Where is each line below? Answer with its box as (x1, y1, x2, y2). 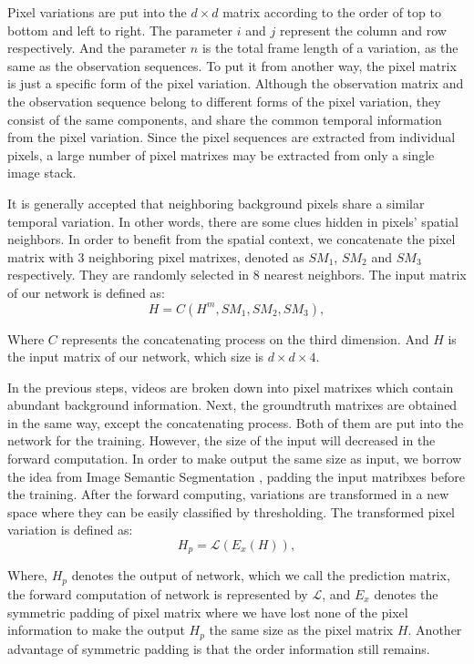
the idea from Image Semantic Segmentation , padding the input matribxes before (7, 466, 465, 485)
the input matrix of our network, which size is (7, 347, 264, 366)
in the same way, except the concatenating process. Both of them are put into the (7, 413, 464, 432)
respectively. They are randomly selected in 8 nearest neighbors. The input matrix (7, 265, 467, 284)
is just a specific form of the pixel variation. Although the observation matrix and (7, 74, 464, 93)
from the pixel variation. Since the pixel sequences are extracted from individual (7, 128, 456, 147)
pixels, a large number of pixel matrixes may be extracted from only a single (7, 145, 435, 164)
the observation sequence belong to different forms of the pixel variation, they (7, 91, 441, 110)
